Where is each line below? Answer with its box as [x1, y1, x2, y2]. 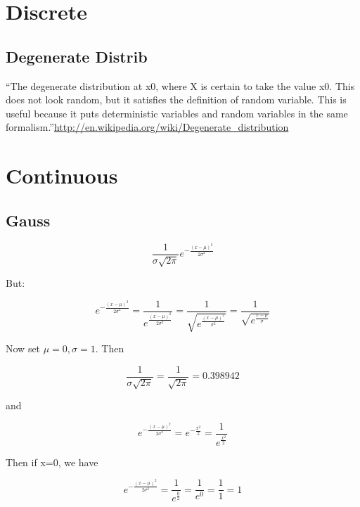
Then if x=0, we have [6, 454, 98, 469]
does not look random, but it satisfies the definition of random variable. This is [6, 92, 347, 107]
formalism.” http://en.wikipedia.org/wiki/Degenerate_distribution [6, 120, 289, 134]
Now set [6, 341, 41, 356]
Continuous [6, 161, 118, 190]
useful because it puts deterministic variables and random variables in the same [6, 105, 348, 120]
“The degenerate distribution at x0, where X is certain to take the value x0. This [6, 78, 355, 93]
